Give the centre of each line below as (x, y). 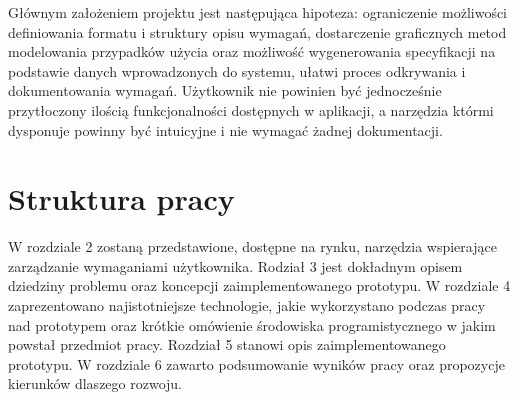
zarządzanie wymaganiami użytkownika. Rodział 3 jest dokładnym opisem (235, 265)
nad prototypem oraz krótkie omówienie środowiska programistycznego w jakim (252, 324)
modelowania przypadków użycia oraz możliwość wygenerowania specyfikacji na (252, 51)
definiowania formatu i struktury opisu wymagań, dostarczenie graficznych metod (257, 31)
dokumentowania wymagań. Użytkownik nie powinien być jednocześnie (225, 90)
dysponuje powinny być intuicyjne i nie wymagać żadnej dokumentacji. (225, 129)
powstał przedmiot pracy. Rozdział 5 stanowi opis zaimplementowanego (227, 344)
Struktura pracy (121, 198)
